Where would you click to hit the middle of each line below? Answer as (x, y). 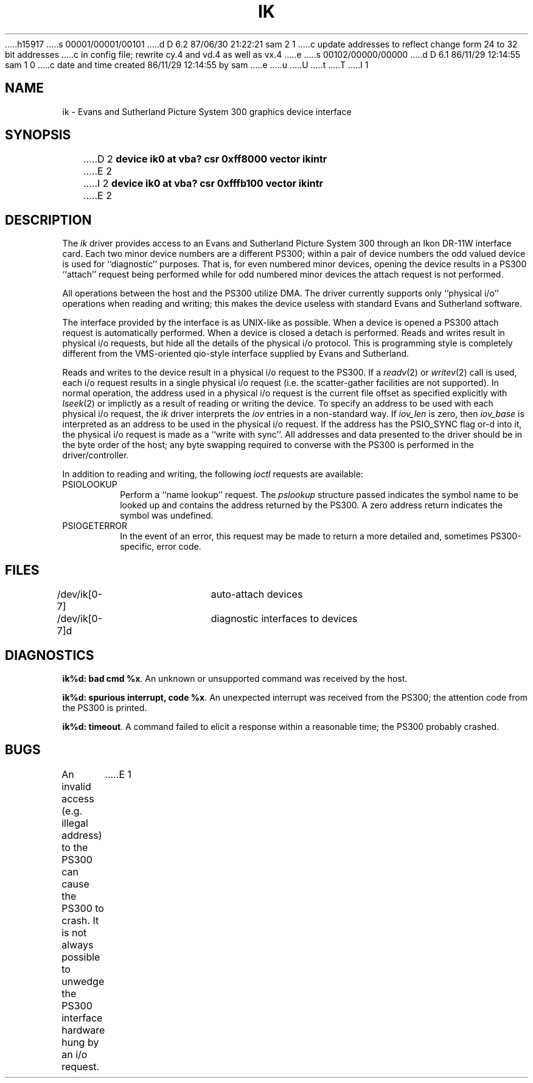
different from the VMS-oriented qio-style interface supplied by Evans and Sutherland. (236, 354)
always (78, 945)
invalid (76, 786)
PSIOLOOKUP (90, 485)
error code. (179, 547)
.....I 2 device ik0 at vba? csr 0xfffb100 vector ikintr (203, 184)
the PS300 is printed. (105, 707)
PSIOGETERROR (95, 526)
